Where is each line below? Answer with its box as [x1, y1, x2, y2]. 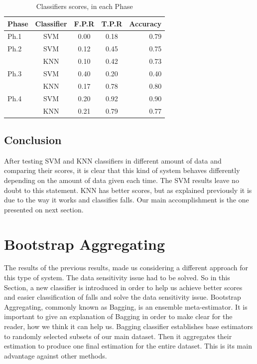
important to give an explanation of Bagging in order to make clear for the [4, 311, 233, 322]
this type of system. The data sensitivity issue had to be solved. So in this [4, 272, 230, 283]
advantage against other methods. [4, 350, 107, 361]
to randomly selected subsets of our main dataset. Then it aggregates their [4, 331, 232, 341]
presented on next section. [4, 204, 84, 214]
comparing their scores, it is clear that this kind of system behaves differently [4, 165, 240, 176]
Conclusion [4, 132, 62, 147]
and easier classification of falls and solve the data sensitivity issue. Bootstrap [4, 292, 241, 302]
